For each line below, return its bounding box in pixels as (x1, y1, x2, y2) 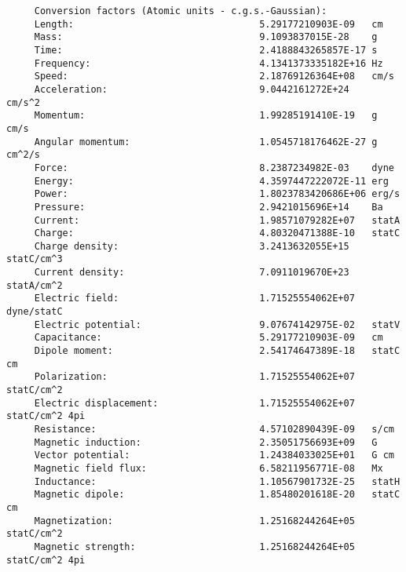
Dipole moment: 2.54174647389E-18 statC (34, 345, 401, 357)
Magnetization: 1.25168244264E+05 (34, 515, 355, 526)
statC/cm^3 (6, 253, 63, 265)
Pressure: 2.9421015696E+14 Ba (34, 201, 383, 213)
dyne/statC (6, 306, 63, 318)
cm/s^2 (6, 97, 40, 108)
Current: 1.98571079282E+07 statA (34, 214, 401, 226)
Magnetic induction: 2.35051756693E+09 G (34, 436, 378, 448)
